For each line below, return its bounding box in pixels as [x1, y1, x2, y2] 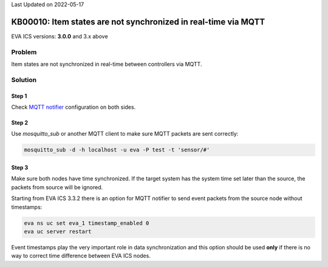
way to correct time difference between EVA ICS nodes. [11, 252, 151, 260]
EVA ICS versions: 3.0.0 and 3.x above [11, 32, 109, 40]
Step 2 [11, 119, 29, 126]
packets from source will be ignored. [11, 183, 103, 191]
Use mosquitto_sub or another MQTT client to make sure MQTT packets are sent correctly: [11, 130, 239, 137]
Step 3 [11, 164, 29, 171]
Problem [11, 47, 37, 56]
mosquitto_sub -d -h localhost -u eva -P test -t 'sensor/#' [24, 147, 210, 153]
